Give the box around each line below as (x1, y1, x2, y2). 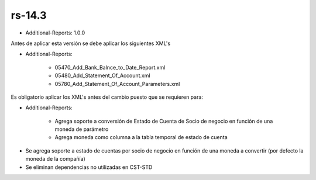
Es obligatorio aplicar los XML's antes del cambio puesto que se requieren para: (11, 94, 203, 101)
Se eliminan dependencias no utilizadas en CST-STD (25, 164, 153, 171)
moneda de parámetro (54, 126, 109, 133)
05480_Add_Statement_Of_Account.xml (54, 72, 150, 79)
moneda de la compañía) (25, 155, 86, 162)
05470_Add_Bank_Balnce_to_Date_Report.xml (54, 64, 166, 71)
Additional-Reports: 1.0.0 (25, 29, 85, 36)
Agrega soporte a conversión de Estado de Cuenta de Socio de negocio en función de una (54, 117, 273, 124)
